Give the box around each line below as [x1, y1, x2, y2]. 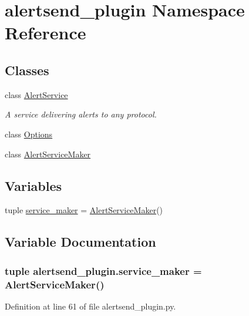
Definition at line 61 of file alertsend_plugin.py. [5, 300, 176, 312]
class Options [5, 127, 53, 140]
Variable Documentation [5, 233, 156, 251]
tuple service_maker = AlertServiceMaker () [5, 204, 163, 216]
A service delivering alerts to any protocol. [5, 108, 157, 120]
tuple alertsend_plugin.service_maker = [5, 263, 202, 278]
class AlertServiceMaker [5, 147, 91, 160]
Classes [5, 60, 49, 79]
